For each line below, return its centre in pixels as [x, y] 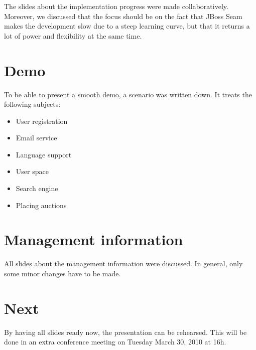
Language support [44, 154]
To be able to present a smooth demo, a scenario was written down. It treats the [128, 94]
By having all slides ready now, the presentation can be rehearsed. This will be [125, 332]
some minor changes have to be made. [62, 273]
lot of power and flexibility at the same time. [73, 35]
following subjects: [32, 104]
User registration [42, 121]
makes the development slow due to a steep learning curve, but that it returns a [127, 26]
